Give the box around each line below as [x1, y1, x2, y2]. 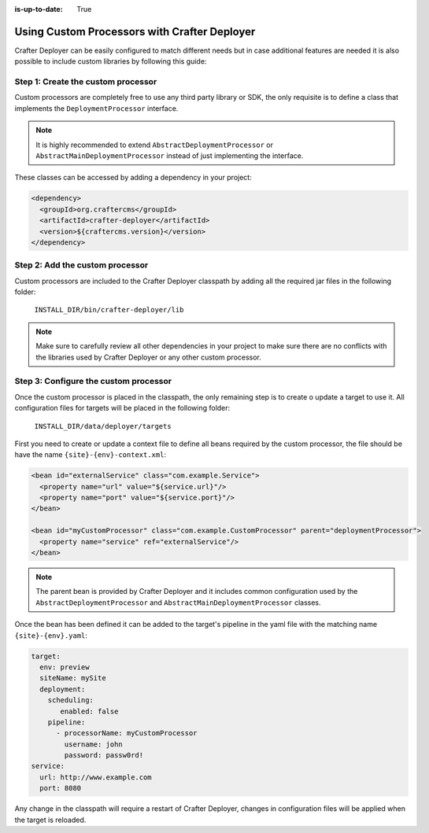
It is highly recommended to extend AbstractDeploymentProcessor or [35, 140, 273, 149]
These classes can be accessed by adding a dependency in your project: [14, 173, 252, 182]
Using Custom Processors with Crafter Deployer [14, 24, 256, 39]
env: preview [39, 662, 90, 672]
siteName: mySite [39, 673, 106, 683]
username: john [64, 739, 124, 749]
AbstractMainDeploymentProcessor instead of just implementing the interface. [35, 151, 304, 160]
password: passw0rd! [64, 751, 144, 760]
